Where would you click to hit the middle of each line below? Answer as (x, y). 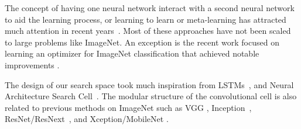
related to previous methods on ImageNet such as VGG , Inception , (128, 107)
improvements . (32, 64)
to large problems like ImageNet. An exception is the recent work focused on (142, 42)
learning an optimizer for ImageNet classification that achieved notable (132, 53)
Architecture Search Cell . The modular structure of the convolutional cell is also (151, 96)
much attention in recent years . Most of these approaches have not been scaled (148, 31)
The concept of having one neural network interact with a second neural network (150, 8)
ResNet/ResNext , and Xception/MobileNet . (87, 119)
